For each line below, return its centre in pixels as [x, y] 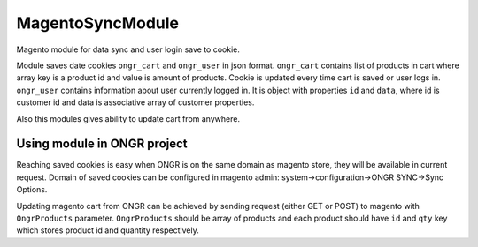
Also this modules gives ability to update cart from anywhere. [128, 118]
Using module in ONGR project [102, 144]
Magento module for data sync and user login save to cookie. [128, 49]
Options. [32, 190]
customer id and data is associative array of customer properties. [135, 102]
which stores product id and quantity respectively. [108, 230]
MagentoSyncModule [98, 23]
